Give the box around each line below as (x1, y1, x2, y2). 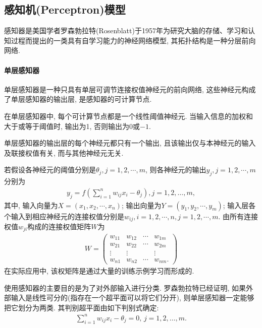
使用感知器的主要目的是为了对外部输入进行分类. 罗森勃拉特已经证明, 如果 (4, 282, 246, 293)
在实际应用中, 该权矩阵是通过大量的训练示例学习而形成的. (4, 266, 194, 276)
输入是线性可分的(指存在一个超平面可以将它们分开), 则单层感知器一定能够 (11, 292, 254, 303)
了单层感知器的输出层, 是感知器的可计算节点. (4, 94, 152, 104)
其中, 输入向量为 (4, 200, 58, 210)
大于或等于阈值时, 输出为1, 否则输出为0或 (4, 120, 140, 131)
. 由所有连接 (218, 211, 258, 221)
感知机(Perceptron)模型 (4, 2, 126, 17)
